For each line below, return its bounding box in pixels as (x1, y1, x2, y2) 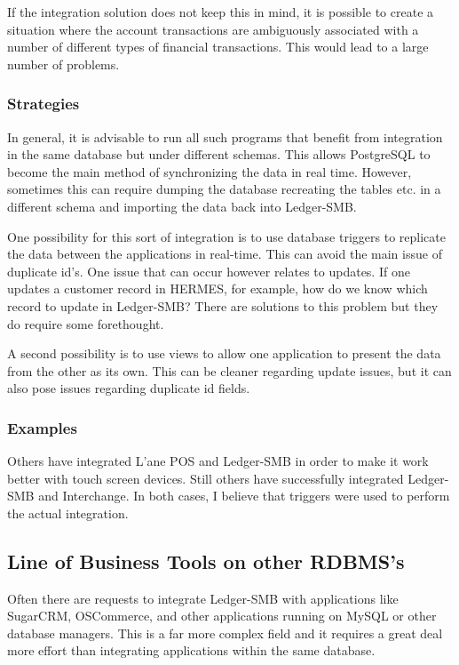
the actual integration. (7, 503, 129, 522)
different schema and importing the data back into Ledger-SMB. (7, 196, 357, 215)
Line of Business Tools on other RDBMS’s (7, 547, 405, 574)
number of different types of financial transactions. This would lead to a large (7, 37, 429, 56)
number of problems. (7, 54, 120, 73)
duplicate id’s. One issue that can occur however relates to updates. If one (7, 261, 410, 280)
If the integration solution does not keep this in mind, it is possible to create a (7, 3, 434, 20)
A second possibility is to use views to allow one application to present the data (7, 344, 441, 363)
